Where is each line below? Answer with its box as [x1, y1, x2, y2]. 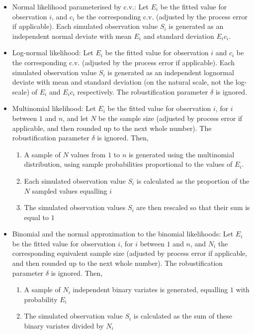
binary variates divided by [24, 321, 104, 331]
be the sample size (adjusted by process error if [98, 112, 243, 123]
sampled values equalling [32, 185, 107, 196]
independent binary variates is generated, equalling [73, 284, 228, 295]
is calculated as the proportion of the [136, 175, 250, 186]
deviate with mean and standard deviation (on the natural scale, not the [12, 77, 234, 87]
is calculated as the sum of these [133, 311, 233, 321]
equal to [24, 212, 49, 222]
